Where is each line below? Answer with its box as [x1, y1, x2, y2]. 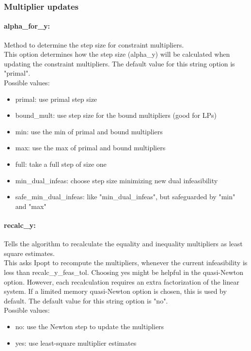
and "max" [15, 201, 47, 211]
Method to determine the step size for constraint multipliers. [4, 39, 184, 49]
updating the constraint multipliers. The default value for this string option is [4, 58, 235, 68]
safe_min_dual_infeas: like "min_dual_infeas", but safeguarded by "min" [15, 191, 235, 202]
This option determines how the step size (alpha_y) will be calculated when [4, 49, 230, 59]
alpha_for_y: [4, 21, 50, 31]
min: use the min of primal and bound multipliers [15, 126, 163, 136]
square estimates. [4, 248, 55, 258]
